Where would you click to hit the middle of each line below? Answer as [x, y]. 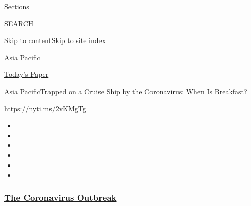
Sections [17, 6]
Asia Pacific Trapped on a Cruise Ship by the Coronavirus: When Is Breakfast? [126, 91]
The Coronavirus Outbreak [60, 197]
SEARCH [19, 23]
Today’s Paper [27, 74]
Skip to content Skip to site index [55, 40]
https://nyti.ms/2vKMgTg [45, 108]
